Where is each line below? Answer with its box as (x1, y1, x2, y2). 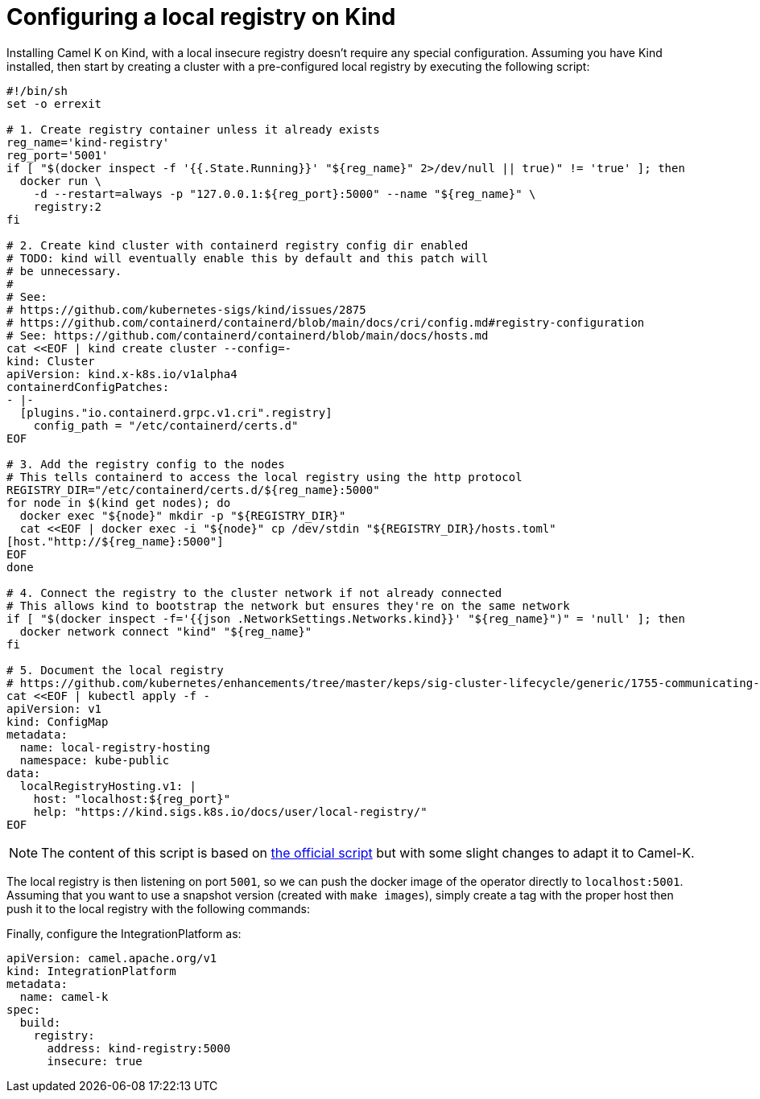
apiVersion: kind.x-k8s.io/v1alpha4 (6, 367, 237, 381)
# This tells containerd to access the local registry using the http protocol (6, 470, 522, 484)
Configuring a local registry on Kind (6, 3, 396, 31)
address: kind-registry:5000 (47, 1041, 231, 1055)
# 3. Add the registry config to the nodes (6, 457, 285, 471)
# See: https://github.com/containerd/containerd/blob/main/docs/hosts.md (6, 328, 489, 342)
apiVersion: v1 (6, 702, 102, 715)
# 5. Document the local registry (6, 663, 224, 677)
